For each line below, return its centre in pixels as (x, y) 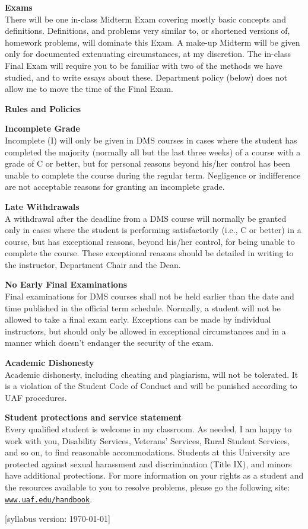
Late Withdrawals (42, 206)
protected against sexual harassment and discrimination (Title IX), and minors (148, 463)
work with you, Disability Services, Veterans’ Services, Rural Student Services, (147, 440)
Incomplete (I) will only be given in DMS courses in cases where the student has (151, 140)
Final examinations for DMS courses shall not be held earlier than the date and (150, 296)
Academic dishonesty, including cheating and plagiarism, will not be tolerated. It (152, 374)
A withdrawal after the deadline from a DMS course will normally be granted (146, 218)
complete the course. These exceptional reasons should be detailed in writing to (149, 253)
